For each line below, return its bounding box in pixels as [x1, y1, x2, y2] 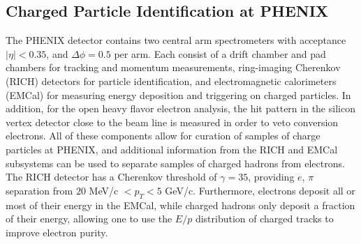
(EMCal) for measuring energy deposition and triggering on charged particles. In [6, 87, 351, 102]
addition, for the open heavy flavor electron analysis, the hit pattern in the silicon [6, 101, 355, 116]
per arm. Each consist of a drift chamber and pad [114, 46, 326, 61]
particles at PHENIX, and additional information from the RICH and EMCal [6, 142, 338, 156]
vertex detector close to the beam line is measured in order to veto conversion [6, 114, 339, 129]
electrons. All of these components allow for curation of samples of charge [6, 128, 321, 143]
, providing [248, 169, 295, 184]
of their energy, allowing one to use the [6, 211, 172, 226]
